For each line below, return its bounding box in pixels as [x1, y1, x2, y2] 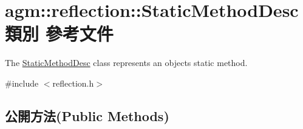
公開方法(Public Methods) [5, 106, 169, 125]
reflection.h [52, 76, 94, 89]
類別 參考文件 [5, 21, 114, 46]
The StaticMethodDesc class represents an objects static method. [5, 56, 248, 69]
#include [5, 76, 39, 89]
